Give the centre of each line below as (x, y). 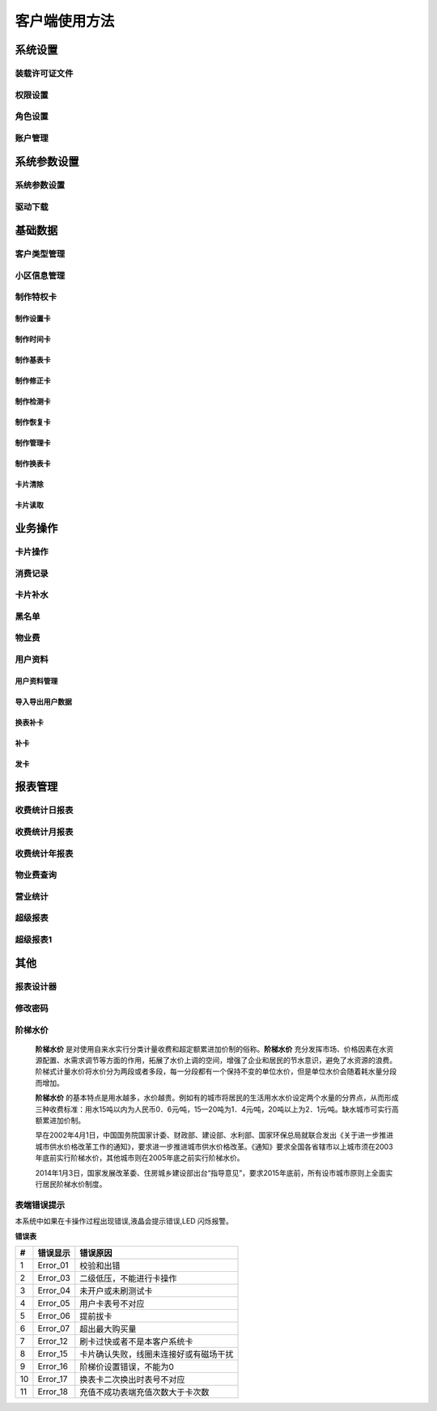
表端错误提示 (40, 1205)
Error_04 (54, 1290)
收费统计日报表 (44, 811)
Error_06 (54, 1316)
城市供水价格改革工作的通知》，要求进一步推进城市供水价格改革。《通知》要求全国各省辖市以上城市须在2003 (214, 1146)
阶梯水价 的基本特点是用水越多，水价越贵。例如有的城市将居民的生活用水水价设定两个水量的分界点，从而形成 (217, 1098)
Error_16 (53, 1366)
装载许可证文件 (44, 73)
